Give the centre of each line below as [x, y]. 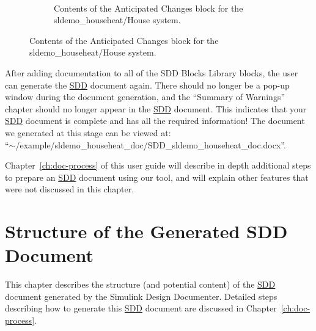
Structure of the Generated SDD [146, 231]
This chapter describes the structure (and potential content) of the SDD [140, 284]
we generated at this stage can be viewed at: [88, 132]
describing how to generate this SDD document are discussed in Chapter [141, 308]
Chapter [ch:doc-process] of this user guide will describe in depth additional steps [158, 165]
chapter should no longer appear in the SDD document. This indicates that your [156, 108]
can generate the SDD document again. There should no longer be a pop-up [147, 85]
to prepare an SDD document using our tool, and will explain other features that [157, 177]
